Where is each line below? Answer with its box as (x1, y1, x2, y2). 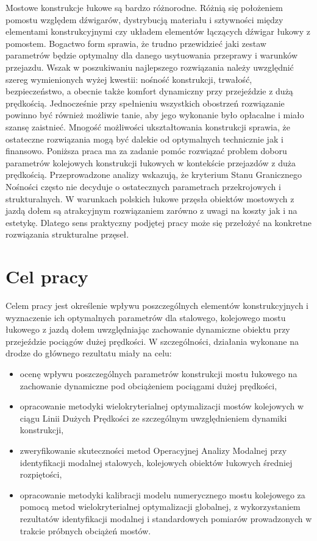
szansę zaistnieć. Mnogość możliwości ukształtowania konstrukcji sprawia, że (5, 120, 290, 133)
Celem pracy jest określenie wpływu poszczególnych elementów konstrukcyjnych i (5, 299, 309, 311)
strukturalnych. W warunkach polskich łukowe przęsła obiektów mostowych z (5, 192, 294, 205)
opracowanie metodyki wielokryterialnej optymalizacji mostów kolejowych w (20, 400, 304, 412)
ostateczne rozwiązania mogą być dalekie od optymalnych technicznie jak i (5, 132, 283, 145)
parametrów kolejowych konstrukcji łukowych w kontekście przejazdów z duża (5, 156, 296, 169)
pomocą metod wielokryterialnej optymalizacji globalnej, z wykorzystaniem (20, 500, 301, 513)
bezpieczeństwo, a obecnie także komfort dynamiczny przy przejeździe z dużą (5, 85, 293, 97)
